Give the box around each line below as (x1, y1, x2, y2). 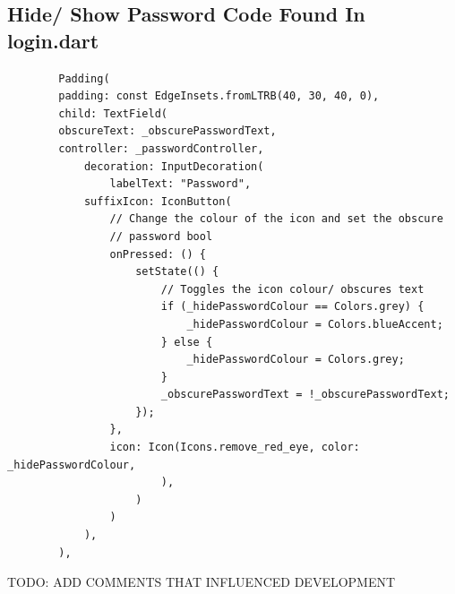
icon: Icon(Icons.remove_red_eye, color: (109, 441, 360, 454)
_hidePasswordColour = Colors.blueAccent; (186, 317, 443, 331)
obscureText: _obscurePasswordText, (58, 125, 277, 138)
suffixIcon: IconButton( (83, 194, 232, 208)
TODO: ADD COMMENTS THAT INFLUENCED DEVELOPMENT (7, 572, 396, 591)
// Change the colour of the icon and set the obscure (109, 212, 443, 226)
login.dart (7, 26, 99, 54)
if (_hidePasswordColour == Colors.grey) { (160, 300, 425, 314)
